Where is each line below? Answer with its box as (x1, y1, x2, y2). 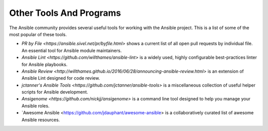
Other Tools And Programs (9, 7, 121, 18)
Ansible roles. (21, 103, 50, 109)
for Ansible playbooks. (21, 61, 68, 67)
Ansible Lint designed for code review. (21, 75, 100, 81)
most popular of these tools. (9, 31, 67, 37)
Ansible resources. (21, 117, 60, 123)
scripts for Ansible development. (21, 89, 88, 95)
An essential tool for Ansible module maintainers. (21, 47, 122, 53)
